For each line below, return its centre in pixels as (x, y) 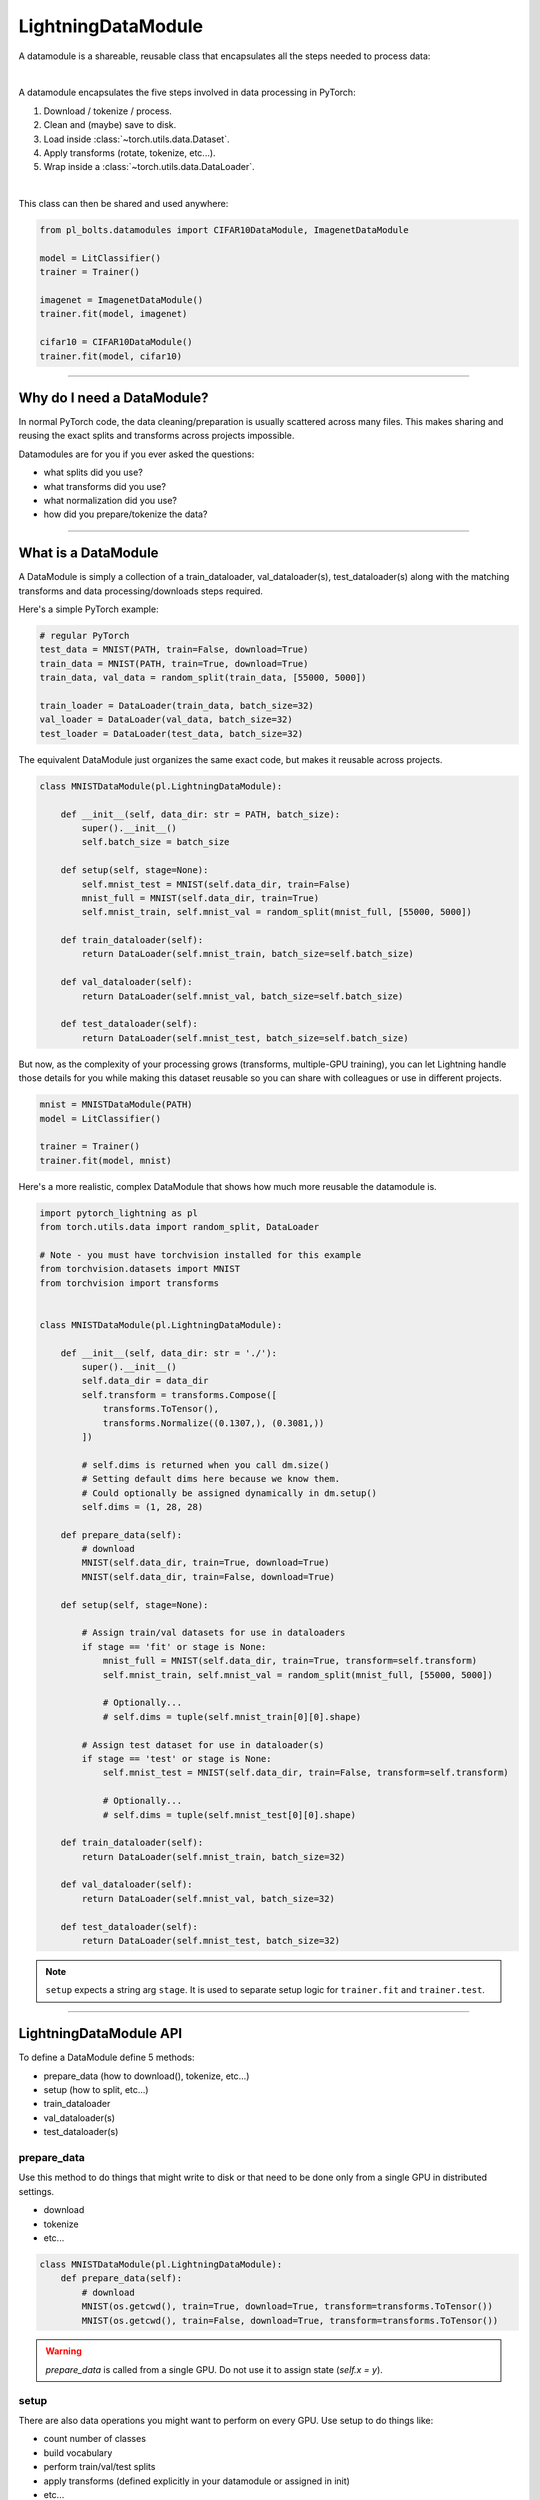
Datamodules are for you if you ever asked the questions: (136, 454)
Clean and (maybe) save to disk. (110, 125)
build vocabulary (78, 2452)
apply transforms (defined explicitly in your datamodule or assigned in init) (196, 2481)
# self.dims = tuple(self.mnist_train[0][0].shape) (232, 1716)
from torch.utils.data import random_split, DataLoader (179, 1227)
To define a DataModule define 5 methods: (106, 2057)
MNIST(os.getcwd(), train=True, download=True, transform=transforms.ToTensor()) (287, 2306)
